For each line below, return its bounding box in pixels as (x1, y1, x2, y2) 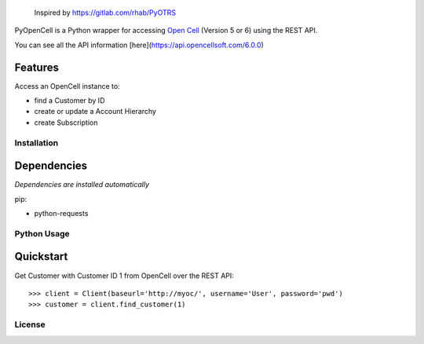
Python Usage (14, 228, 70, 239)
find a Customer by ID (34, 96, 105, 105)
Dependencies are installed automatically (14, 180, 149, 189)
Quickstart (14, 250, 68, 263)
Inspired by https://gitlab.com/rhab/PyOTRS (34, 8, 177, 17)
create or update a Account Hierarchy (34, 107, 157, 116)
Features (14, 60, 59, 74)
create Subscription (34, 118, 98, 127)
